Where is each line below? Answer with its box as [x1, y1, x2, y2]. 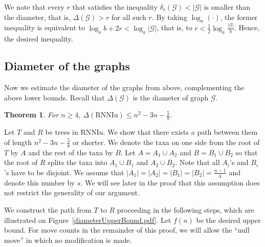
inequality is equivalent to [4, 22, 85, 33]
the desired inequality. [4, 33, 73, 44]
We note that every [4, 2, 64, 12]
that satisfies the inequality [72, 2, 158, 12]
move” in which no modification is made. [4, 234, 132, 245]
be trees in [45, 127, 78, 137]
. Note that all [175, 157, 220, 168]
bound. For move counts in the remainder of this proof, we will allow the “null [4, 224, 250, 235]
